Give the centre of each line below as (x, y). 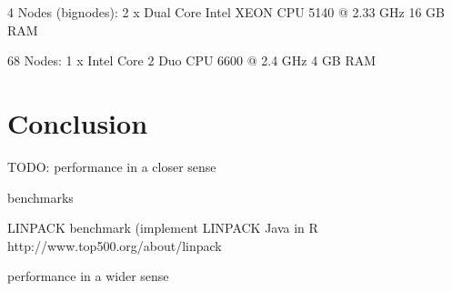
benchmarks (40, 197)
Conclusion (78, 122)
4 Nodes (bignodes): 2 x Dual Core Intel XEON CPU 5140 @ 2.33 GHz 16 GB (226, 12)
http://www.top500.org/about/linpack (115, 245)
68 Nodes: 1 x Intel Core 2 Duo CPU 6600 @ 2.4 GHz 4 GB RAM (192, 60)
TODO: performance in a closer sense (112, 166)
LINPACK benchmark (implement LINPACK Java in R (163, 228)
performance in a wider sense (88, 276)
